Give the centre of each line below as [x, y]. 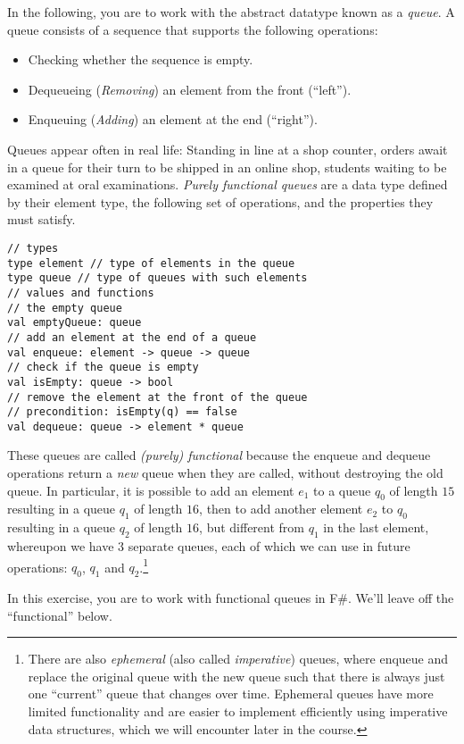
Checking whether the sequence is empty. [141, 59]
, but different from [252, 527]
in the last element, [376, 527]
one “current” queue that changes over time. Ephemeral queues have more [231, 694]
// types [33, 248]
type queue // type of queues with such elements [157, 278]
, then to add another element [281, 509]
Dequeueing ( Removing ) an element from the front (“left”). [190, 89]
